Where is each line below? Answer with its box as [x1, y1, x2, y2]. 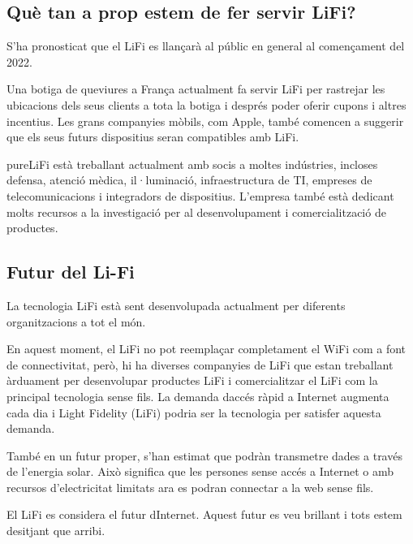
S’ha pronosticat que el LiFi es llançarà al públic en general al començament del [6, 37, 405, 54]
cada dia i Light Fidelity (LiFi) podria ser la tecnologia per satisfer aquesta [6, 404, 381, 421]
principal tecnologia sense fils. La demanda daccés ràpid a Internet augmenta [6, 387, 389, 404]
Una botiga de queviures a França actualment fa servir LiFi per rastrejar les [6, 80, 385, 97]
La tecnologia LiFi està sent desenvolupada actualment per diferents [6, 296, 346, 313]
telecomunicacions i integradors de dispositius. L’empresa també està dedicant [6, 187, 394, 204]
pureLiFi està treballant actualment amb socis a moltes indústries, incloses [6, 155, 378, 172]
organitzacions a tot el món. [6, 313, 146, 330]
